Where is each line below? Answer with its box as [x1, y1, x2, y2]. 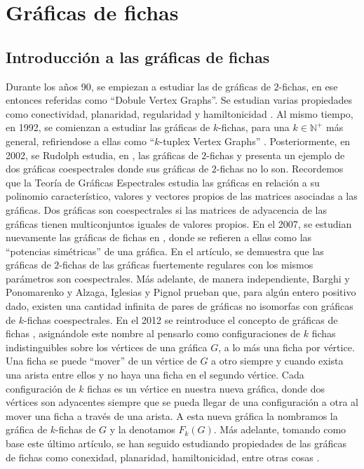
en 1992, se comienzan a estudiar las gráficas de [6, 120, 210, 135]
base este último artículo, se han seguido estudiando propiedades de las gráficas [6, 436, 347, 451]
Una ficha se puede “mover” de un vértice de [6, 353, 197, 368]
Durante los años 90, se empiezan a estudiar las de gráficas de [6, 79, 271, 93]
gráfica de [6, 422, 48, 437]
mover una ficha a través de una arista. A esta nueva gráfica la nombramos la [6, 408, 338, 423]
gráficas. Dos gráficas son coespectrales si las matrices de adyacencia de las [6, 202, 327, 217]
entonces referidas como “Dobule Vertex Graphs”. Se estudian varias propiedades [6, 93, 353, 107]
